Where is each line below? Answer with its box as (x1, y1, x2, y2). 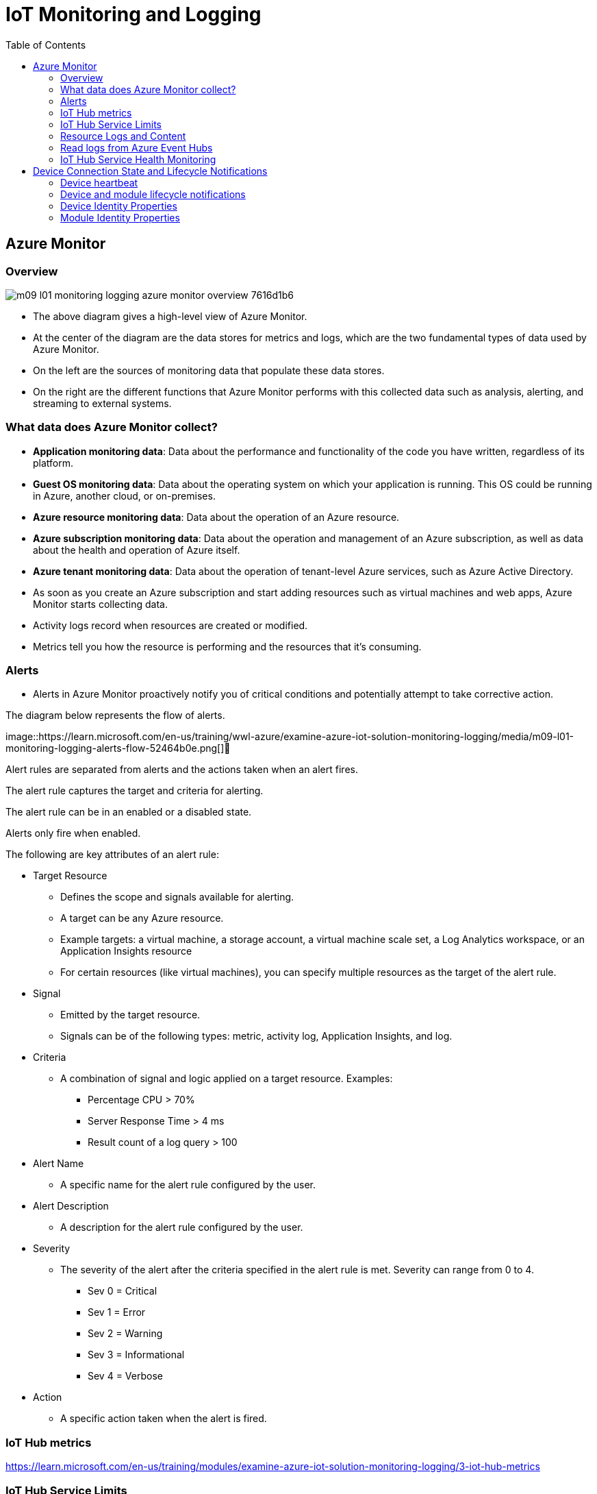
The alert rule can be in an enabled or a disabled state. (5, 806, 252, 818)
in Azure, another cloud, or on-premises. (33, 489, 216, 502)
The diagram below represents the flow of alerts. (5, 709, 225, 722)
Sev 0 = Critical (88, 1285, 157, 1297)
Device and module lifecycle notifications (60, 188, 246, 200)
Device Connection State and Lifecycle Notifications (33, 164, 268, 177)
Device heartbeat (60, 176, 138, 188)
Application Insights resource (60, 945, 192, 957)
